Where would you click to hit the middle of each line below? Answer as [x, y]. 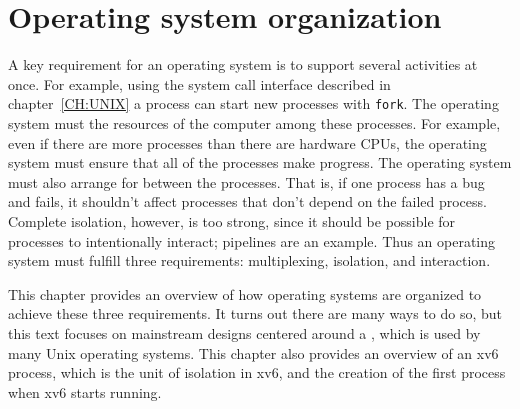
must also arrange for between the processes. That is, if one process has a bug [246, 181]
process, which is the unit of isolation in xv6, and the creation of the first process [257, 372]
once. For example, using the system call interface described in [199, 83]
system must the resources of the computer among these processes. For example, [254, 122]
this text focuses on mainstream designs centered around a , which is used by [244, 332]
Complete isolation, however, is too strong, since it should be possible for [232, 220]
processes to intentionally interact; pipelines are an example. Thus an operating [252, 240]
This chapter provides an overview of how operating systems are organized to [245, 293]
